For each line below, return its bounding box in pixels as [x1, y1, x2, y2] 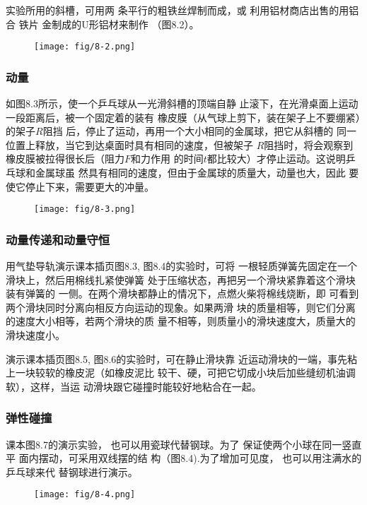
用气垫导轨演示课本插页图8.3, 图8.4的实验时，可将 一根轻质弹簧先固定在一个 [6, 259, 357, 273]
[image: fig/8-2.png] [34, 42, 136, 52]
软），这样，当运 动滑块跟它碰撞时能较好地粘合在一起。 [6, 379, 262, 393]
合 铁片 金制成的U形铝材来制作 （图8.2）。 [6, 16, 199, 31]
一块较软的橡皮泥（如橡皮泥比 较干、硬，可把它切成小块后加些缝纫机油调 [15, 365, 356, 380]
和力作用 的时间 [131, 151, 204, 166]
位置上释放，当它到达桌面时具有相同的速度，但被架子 [6, 137, 253, 152]
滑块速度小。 [6, 328, 65, 343]
